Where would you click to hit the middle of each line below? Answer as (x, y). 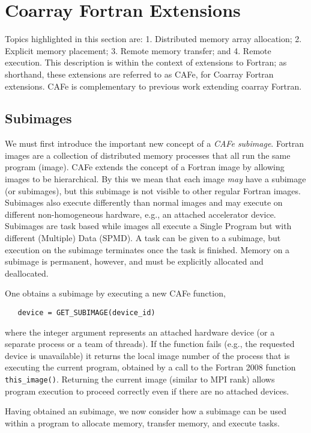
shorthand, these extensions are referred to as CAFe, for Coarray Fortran (139, 74)
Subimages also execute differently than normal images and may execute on (144, 202)
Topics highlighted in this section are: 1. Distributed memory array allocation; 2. (153, 39)
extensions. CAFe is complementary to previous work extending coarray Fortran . (153, 86)
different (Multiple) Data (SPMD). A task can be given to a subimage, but (143, 238)
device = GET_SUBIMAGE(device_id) (86, 313)
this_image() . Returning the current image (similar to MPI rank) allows (140, 379)
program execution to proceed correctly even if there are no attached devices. (147, 391)
